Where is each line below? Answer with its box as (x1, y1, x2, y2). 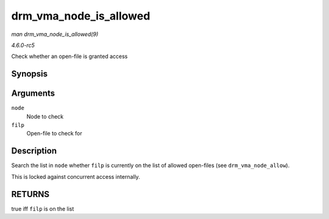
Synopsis (11, 69, 48, 79)
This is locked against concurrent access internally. (11, 173, 140, 180)
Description (11, 146, 57, 156)
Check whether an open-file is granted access (11, 52, 128, 60)
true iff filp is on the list (11, 205, 74, 212)
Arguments (11, 88, 55, 99)
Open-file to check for (26, 130, 82, 137)
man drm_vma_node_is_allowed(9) (11, 31, 99, 38)
